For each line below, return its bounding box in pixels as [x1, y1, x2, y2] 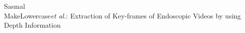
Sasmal [4, 1, 25, 11]
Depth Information [4, 20, 61, 30]
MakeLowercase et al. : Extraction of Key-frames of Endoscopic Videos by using [4, 10, 241, 20]
